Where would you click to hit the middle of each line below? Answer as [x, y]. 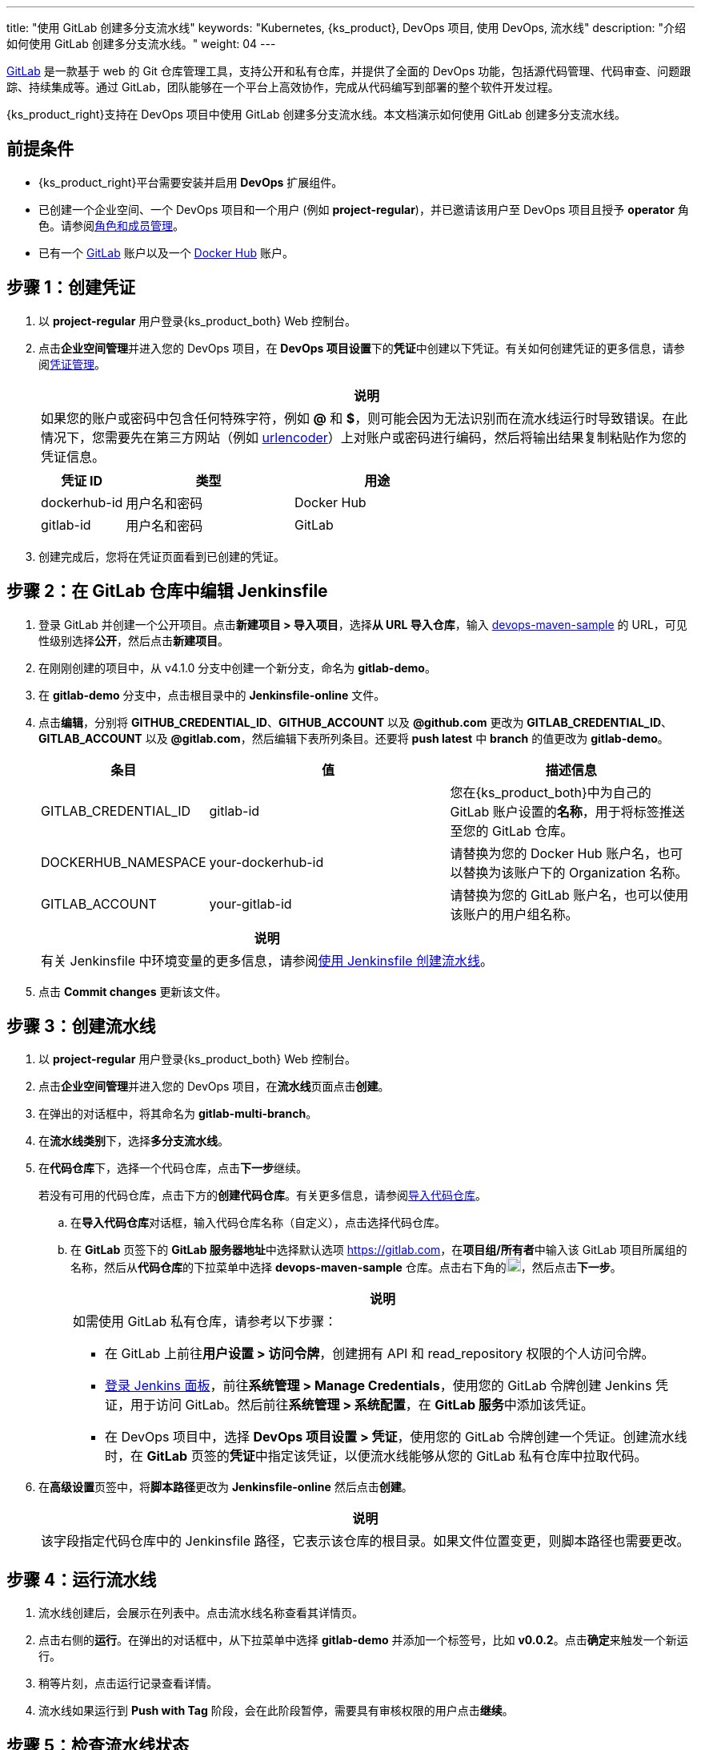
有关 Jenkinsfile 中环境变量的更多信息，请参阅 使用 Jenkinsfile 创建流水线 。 [267, 960]
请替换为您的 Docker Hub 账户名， [554, 853]
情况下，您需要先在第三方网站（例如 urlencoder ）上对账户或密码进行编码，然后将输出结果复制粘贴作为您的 [364, 437]
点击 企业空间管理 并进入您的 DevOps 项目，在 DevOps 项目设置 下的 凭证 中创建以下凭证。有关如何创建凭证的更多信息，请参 [362, 348]
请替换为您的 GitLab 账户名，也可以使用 [569, 895]
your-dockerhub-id [266, 862]
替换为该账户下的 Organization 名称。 [575, 872]
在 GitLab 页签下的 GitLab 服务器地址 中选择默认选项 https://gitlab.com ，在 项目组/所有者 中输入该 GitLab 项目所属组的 [379, 1250]
